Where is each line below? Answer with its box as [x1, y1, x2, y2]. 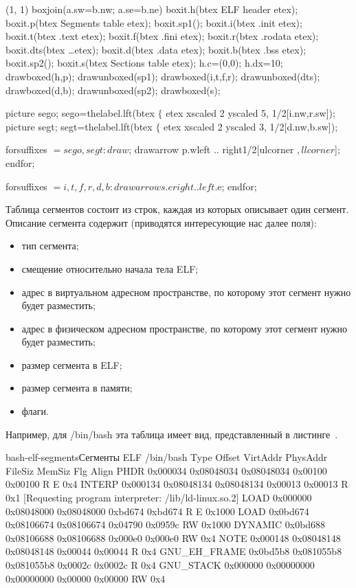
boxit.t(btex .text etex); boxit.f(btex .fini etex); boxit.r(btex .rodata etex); [5, 29, 319, 43]
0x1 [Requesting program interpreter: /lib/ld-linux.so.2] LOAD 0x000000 [5, 490, 312, 505]
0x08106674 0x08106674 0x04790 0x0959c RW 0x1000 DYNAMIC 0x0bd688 [5, 517, 326, 532]
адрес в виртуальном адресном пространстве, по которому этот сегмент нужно [21, 284, 351, 299]
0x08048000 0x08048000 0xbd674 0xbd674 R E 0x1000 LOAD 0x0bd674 [5, 504, 309, 518]
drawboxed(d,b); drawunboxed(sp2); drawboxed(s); [5, 82, 221, 97]
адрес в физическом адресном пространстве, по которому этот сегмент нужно [21, 321, 347, 335]
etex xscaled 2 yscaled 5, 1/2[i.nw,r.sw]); [166, 106, 335, 120]
